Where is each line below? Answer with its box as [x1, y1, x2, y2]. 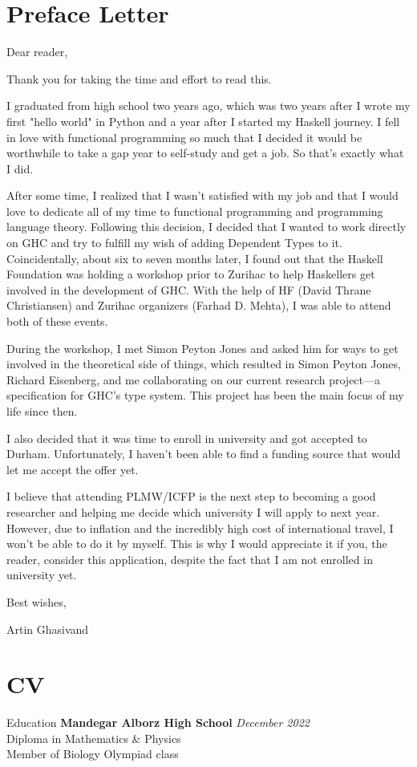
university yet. [6, 566, 77, 583]
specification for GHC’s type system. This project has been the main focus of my [6, 387, 404, 404]
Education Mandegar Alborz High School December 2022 [6, 714, 310, 731]
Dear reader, [6, 43, 68, 60]
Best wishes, [6, 593, 67, 610]
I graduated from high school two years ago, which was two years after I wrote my [6, 97, 411, 114]
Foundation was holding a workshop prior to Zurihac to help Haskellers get [6, 266, 375, 282]
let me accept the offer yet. [6, 461, 139, 477]
